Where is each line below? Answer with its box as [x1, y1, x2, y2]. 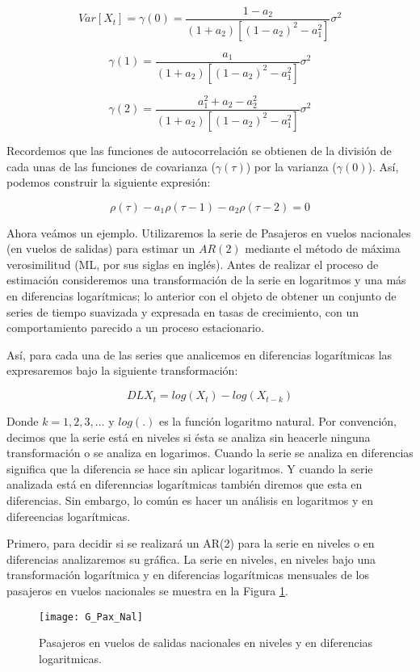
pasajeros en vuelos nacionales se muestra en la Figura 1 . [6, 582, 288, 598]
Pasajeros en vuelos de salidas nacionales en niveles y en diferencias [39, 634, 373, 651]
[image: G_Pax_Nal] [39, 611, 143, 623]
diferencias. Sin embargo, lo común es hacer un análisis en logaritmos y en [6, 492, 373, 509]
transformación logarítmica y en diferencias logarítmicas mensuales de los [6, 566, 370, 583]
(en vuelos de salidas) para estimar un [6, 240, 195, 257]
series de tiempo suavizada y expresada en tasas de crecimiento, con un [6, 303, 359, 320]
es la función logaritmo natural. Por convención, [158, 413, 397, 430]
